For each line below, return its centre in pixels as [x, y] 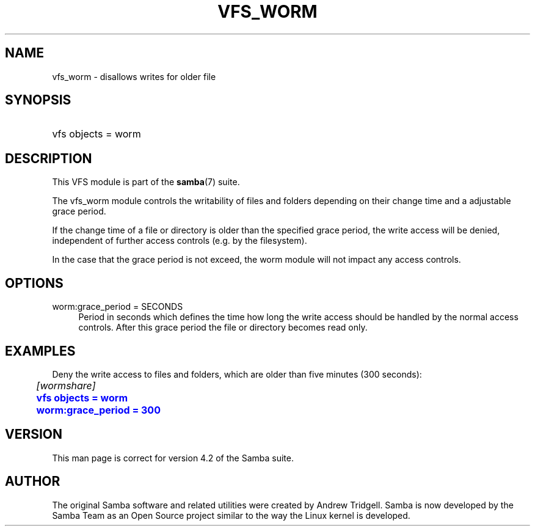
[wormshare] [66, 385]
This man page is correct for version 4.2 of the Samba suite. [173, 458]
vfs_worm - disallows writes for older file [134, 76]
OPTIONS [34, 283]
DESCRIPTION [49, 158]
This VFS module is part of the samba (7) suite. [146, 182]
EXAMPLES [40, 351]
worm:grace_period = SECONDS [118, 307]
